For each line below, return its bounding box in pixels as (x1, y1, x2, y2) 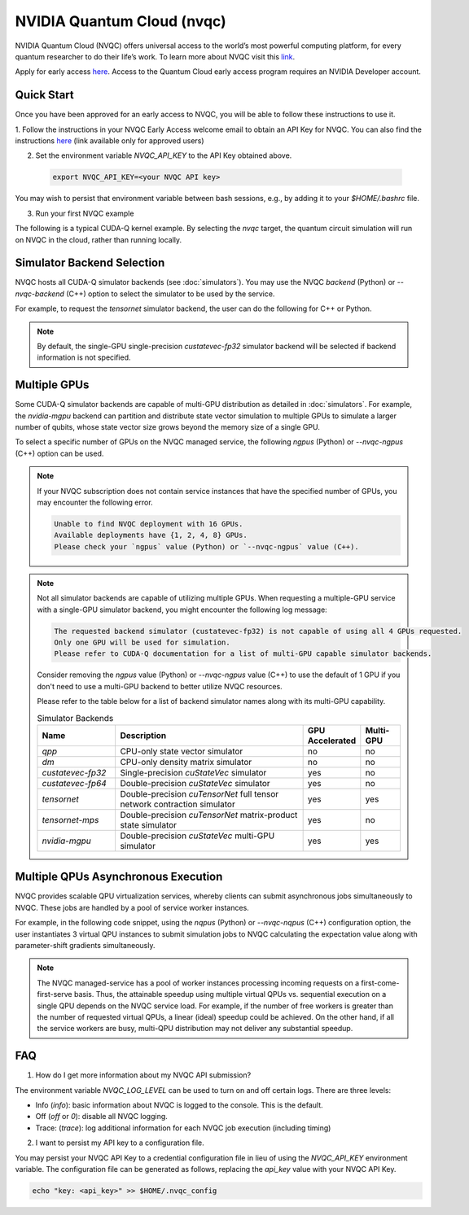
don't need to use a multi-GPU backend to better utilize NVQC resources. (37, 681, 283, 691)
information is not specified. (37, 352, 131, 362)
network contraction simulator (120, 798, 235, 810)
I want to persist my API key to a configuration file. (35, 1138, 205, 1147)
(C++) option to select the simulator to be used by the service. (66, 289, 275, 299)
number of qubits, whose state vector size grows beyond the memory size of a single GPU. (15, 422, 321, 432)
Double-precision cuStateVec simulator (120, 777, 270, 789)
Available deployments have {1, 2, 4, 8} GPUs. (54, 531, 248, 540)
